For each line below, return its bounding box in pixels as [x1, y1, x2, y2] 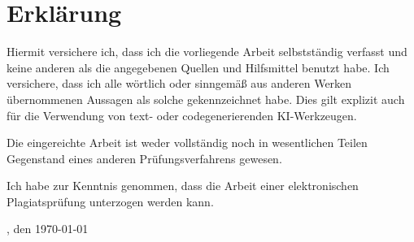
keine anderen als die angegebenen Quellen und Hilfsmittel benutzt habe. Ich [7, 58, 390, 76]
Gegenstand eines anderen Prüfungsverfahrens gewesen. [7, 149, 282, 166]
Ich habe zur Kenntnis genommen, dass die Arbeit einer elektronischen [7, 177, 359, 194]
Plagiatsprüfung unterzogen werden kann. [7, 192, 214, 210]
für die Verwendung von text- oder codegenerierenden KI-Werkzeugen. [7, 106, 357, 123]
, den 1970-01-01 [7, 220, 89, 237]
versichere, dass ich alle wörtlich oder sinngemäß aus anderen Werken [7, 75, 352, 92]
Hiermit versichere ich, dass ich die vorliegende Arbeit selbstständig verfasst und [7, 43, 407, 60]
